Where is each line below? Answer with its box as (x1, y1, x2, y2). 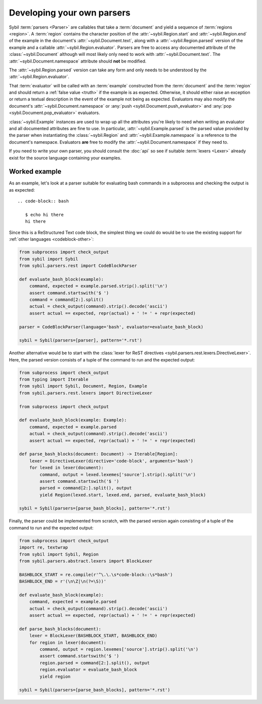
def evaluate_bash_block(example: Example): (19, 417, 127, 423)
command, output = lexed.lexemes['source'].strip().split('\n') (39, 472, 196, 477)
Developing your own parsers (9, 7, 131, 18)
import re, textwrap (19, 545, 68, 550)
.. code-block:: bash (17, 198, 69, 204)
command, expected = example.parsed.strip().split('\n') (29, 283, 168, 289)
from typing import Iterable (19, 377, 89, 382)
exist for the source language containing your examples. (9, 155, 121, 161)
